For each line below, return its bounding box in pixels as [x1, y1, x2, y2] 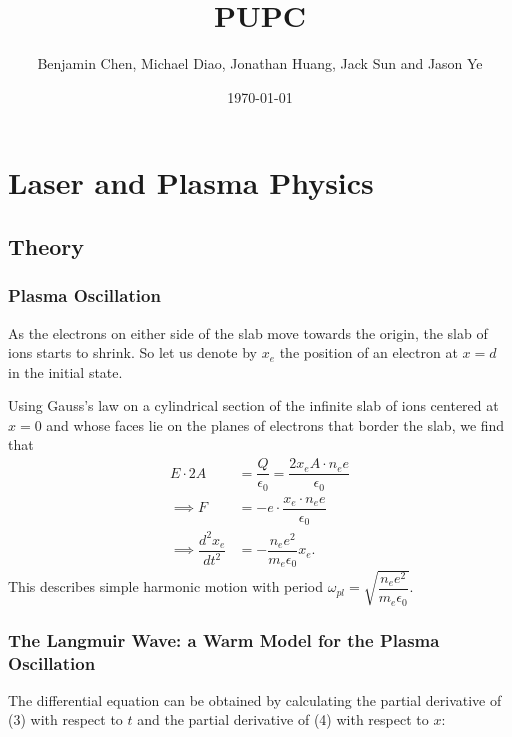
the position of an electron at [279, 342, 458, 363]
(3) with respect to [8, 709, 123, 730]
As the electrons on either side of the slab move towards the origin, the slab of [8, 322, 488, 343]
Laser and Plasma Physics [8, 162, 374, 203]
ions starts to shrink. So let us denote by [8, 342, 257, 363]
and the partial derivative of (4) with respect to [137, 709, 429, 730]
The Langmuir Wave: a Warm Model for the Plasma [8, 627, 440, 652]
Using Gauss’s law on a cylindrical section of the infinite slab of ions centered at [8, 395, 499, 416]
